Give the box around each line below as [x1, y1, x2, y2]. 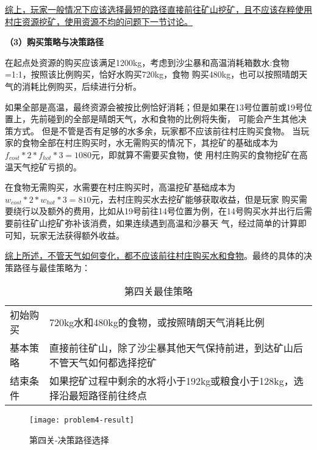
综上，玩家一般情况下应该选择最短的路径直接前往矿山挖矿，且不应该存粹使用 [5, 3, 312, 15]
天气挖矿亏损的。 [13, 160, 82, 173]
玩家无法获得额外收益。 [30, 228, 124, 241]
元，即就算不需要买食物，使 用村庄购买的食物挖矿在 [91, 148, 299, 161]
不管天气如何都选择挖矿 [49, 355, 157, 370]
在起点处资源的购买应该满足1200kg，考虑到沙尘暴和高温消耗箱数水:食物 [5, 56, 290, 68]
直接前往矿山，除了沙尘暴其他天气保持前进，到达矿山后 [49, 341, 303, 355]
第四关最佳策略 [124, 284, 193, 299]
